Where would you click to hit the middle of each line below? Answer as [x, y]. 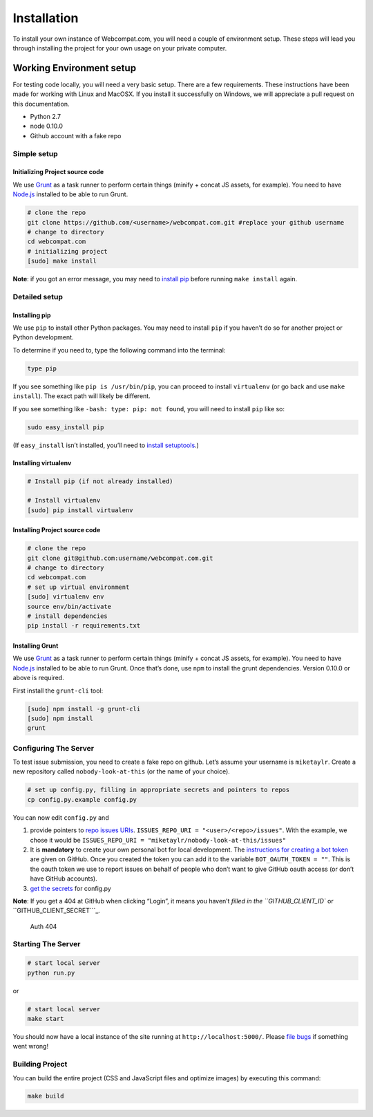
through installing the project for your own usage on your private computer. [120, 48]
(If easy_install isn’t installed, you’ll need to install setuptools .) [106, 445]
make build [46, 1096]
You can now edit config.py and [61, 817]
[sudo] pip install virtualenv [80, 510]
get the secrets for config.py [71, 888]
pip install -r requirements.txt [84, 626]
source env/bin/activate [69, 606]
